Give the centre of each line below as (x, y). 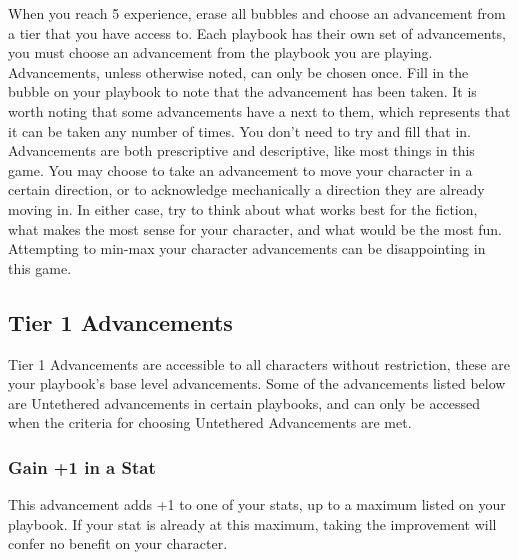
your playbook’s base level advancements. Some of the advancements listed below (257, 383)
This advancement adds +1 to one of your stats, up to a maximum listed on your (257, 504)
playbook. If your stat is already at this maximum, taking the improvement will (252, 523)
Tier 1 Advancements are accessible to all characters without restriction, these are (259, 363)
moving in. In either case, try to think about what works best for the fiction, (243, 208)
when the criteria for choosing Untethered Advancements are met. (210, 422)
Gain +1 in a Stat (82, 466)
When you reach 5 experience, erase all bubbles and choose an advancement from (257, 13)
